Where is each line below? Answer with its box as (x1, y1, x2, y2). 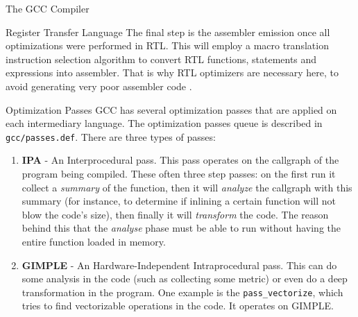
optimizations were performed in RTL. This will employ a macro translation (6, 38, 329, 53)
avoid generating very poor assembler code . (6, 78, 192, 93)
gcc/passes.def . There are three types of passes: (6, 129, 216, 144)
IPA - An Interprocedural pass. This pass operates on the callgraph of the (22, 153, 339, 167)
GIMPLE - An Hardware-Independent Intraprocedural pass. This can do (22, 257, 337, 272)
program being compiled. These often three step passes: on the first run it (22, 166, 336, 180)
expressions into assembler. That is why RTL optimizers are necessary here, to (6, 65, 339, 80)
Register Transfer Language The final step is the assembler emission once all (6, 24, 330, 39)
